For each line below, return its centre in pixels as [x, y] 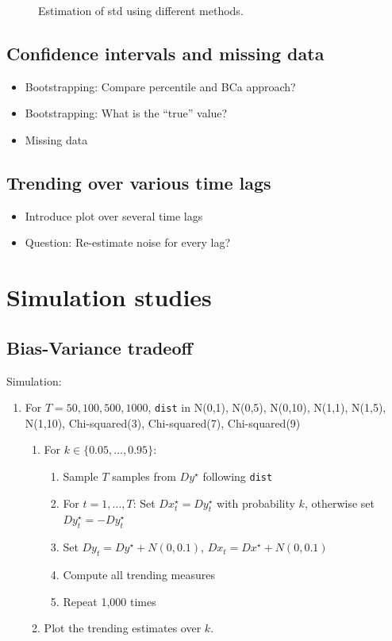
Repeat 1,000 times [110, 601]
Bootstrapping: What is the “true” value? [126, 113]
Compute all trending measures [139, 575]
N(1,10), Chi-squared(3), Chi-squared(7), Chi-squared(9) [163, 422]
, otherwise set [339, 503]
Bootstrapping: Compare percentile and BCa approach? [160, 86]
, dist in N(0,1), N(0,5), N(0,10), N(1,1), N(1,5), [267, 407]
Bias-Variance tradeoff [100, 347]
